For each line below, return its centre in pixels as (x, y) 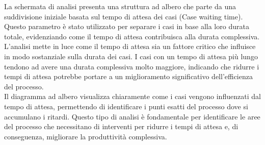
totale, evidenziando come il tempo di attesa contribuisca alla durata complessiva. (132, 36)
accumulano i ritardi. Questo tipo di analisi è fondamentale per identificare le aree (132, 116)
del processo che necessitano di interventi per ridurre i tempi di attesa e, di (121, 126)
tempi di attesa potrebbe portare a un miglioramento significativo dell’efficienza (128, 76)
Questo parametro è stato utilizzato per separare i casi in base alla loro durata (127, 26)
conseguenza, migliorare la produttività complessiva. (86, 136)
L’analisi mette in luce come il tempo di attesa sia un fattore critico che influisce (130, 46)
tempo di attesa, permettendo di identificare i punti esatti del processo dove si (126, 106)
